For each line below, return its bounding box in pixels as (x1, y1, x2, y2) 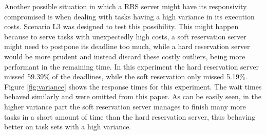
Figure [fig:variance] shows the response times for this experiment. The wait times (4, 81, 262, 92)
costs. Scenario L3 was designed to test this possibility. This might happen (4, 21, 239, 32)
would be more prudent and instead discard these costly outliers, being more (4, 51, 245, 61)
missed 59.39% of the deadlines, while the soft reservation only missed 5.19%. (4, 71, 248, 82)
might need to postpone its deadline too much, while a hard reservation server (4, 41, 250, 52)
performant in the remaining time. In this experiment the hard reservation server (4, 61, 259, 72)
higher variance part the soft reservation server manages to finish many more (4, 101, 246, 111)
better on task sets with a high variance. (4, 121, 131, 132)
